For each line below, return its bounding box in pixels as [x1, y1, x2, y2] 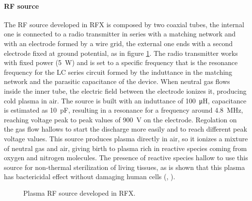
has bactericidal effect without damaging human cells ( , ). [4, 171, 175, 182]
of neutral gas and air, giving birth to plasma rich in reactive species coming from [4, 143, 247, 153]
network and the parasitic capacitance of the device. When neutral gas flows [4, 76, 230, 86]
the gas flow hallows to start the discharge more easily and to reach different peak [4, 124, 247, 134]
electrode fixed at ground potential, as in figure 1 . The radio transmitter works [4, 48, 238, 58]
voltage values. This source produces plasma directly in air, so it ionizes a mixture [4, 133, 248, 143]
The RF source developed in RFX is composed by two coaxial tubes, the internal [4, 19, 244, 29]
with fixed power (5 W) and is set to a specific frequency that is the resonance [4, 57, 238, 67]
